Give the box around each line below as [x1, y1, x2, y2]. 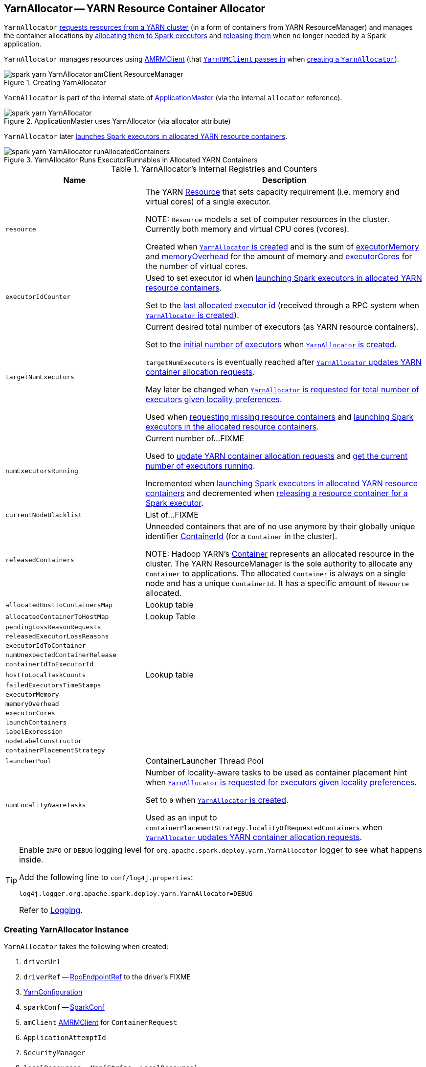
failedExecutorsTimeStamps [5, 681, 101, 689]
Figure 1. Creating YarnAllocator [4, 78, 106, 87]
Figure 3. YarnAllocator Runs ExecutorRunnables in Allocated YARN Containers [4, 156, 258, 164]
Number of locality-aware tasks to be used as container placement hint [145, 768, 407, 778]
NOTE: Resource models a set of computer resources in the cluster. [145, 214, 390, 225]
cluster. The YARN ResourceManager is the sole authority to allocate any [145, 559, 413, 569]
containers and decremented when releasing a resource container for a [145, 488, 408, 499]
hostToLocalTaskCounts [5, 671, 86, 679]
